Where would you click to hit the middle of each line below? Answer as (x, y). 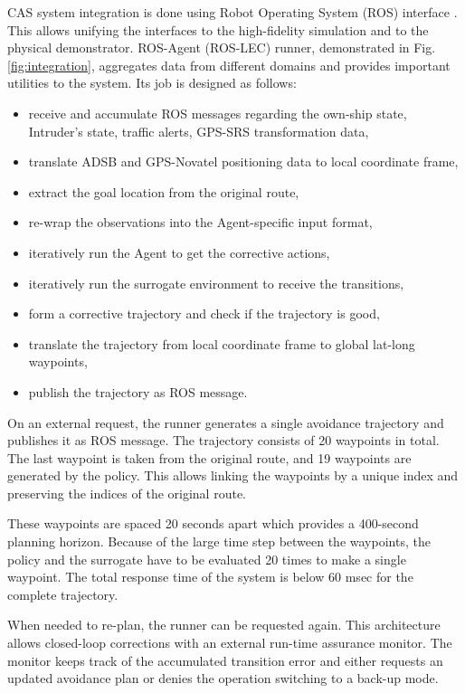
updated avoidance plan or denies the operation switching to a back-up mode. (223, 678)
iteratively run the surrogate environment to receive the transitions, (216, 283)
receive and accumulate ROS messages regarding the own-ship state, (218, 113)
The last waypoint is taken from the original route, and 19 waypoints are (209, 457)
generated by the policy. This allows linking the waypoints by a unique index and (233, 475)
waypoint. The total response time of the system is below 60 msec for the (210, 577)
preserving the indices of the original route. (127, 493)
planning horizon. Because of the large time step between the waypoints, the (219, 541)
